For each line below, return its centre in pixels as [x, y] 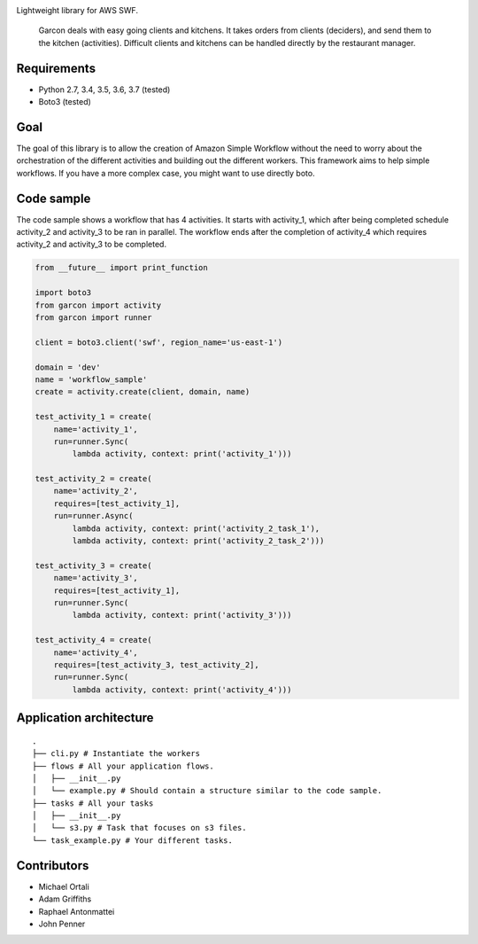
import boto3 [63, 293]
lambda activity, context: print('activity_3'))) [182, 615]
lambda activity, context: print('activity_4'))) [182, 690]
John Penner [62, 924]
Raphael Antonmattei [77, 911]
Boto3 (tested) [65, 102]
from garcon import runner [93, 318]
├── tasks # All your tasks [93, 803]
